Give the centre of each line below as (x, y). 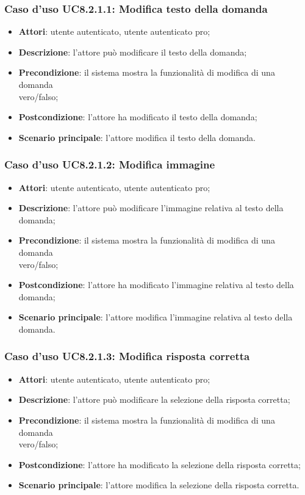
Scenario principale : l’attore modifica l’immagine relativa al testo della (156, 317)
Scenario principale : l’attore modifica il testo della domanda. (137, 137)
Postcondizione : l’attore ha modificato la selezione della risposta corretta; (160, 464)
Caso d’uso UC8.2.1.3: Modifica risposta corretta (127, 356)
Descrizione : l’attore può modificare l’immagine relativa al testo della (151, 208)
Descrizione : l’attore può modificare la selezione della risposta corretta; (154, 399)
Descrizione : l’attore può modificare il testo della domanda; (133, 52)
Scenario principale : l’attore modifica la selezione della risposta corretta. (159, 485)
